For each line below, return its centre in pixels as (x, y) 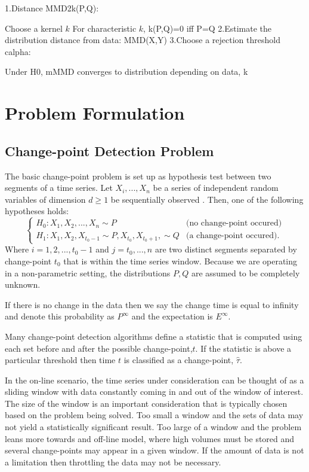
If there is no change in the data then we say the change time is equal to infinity (152, 304)
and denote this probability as (60, 316)
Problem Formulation (95, 113)
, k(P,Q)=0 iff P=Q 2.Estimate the (208, 28)
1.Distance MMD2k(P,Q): (52, 8)
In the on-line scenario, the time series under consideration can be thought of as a (154, 380)
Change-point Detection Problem (109, 150)
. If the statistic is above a (243, 348)
